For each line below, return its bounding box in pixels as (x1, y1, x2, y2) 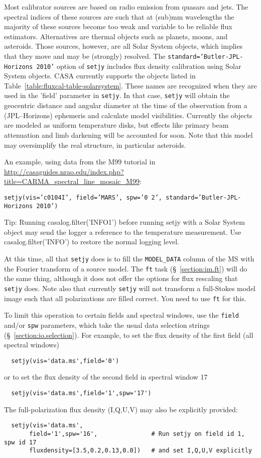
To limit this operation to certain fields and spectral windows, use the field (4, 310, 239, 320)
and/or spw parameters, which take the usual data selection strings (4, 319, 210, 330)
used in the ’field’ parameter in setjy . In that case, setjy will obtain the (4, 90, 230, 101)
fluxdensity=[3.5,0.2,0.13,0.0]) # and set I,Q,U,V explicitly (29, 447, 252, 454)
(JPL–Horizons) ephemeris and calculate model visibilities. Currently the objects (4, 110, 252, 120)
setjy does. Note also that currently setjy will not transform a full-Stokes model (4, 283, 256, 293)
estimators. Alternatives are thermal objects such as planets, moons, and (4, 31, 228, 41)
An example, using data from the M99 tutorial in (4, 156, 156, 167)
